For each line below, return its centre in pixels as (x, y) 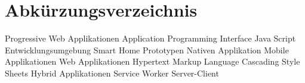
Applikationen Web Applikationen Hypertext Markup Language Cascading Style (152, 61)
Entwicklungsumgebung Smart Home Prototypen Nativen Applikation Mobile (147, 50)
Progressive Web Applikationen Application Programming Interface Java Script (150, 38)
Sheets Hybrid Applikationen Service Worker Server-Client (112, 73)
